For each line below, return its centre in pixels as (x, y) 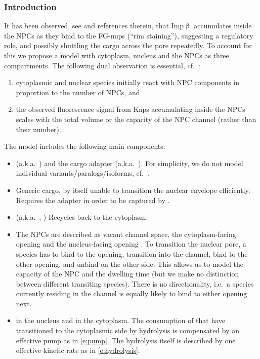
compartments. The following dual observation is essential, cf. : (102, 65)
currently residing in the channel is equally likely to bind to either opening (132, 293)
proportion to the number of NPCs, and (78, 92)
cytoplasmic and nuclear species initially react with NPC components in (127, 82)
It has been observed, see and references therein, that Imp (94, 26)
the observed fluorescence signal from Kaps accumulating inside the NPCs (131, 109)
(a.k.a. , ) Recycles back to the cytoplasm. (82, 217)
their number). (38, 129)
